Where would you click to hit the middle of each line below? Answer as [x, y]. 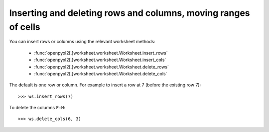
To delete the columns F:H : [37, 108]
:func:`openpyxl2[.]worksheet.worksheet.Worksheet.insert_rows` [101, 53]
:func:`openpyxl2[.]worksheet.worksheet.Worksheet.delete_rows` [102, 66]
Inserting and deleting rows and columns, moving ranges [130, 13]
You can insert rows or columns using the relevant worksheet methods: [82, 42]
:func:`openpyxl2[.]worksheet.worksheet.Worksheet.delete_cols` [101, 73]
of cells [25, 27]
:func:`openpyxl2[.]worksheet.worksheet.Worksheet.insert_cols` [100, 60]
